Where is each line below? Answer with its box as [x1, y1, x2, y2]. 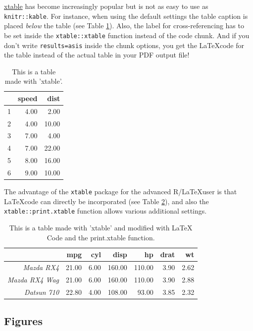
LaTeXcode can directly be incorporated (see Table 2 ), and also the [4, 196, 209, 206]
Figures [4, 313, 43, 329]
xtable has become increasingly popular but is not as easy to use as [4, 1, 208, 11]
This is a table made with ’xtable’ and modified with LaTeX [9, 222, 193, 232]
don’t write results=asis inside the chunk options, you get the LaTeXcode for [4, 40, 244, 50]
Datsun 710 [24, 286, 59, 297]
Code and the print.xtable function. [47, 232, 155, 242]
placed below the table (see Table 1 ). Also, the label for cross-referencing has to [4, 20, 244, 31]
